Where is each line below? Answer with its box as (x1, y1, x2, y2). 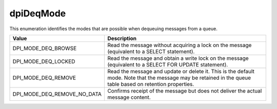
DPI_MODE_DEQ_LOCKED (12, 58, 75, 65)
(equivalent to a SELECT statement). (107, 48, 195, 55)
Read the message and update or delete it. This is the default (107, 68, 255, 75)
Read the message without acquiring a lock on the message (107, 41, 252, 49)
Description (107, 35, 137, 42)
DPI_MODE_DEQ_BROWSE (12, 45, 77, 52)
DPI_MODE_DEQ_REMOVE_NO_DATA (12, 90, 102, 97)
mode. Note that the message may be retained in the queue (107, 74, 251, 81)
